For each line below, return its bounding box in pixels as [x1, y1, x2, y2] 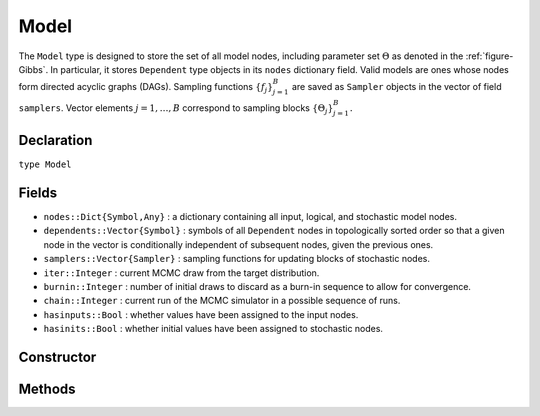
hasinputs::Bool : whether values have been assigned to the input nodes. [43, 308, 359, 320]
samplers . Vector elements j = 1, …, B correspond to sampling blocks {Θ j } [18, 101, 334, 116]
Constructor [18, 348, 97, 365]
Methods [18, 380, 76, 397]
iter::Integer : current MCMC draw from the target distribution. [43, 266, 320, 279]
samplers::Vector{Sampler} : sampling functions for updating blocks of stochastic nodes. [43, 253, 430, 265]
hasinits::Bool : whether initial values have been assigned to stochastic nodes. [43, 323, 384, 335]
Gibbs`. [18, 63, 49, 75]
